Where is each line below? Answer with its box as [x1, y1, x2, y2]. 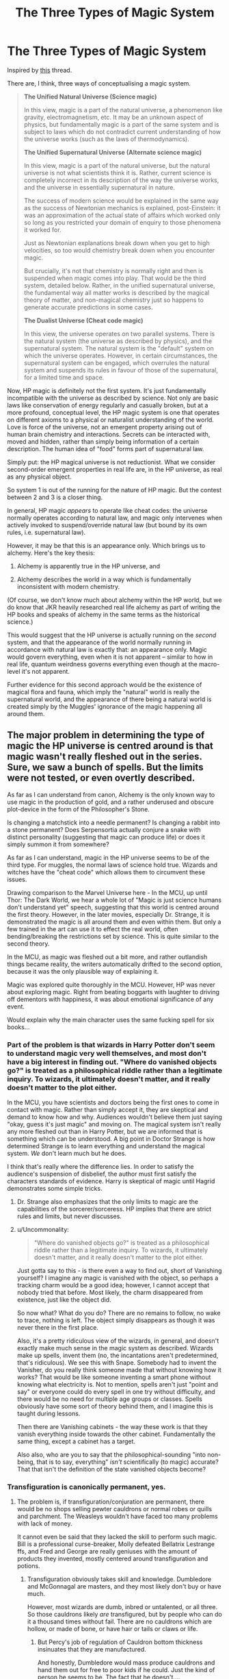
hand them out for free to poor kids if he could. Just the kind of [37, 1666, 215, 1674]
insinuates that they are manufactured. [37, 1645, 147, 1654]
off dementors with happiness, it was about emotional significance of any [7, 995, 214, 1003]
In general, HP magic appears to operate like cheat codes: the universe [7, 506, 208, 514]
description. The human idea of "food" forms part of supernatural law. [7, 444, 204, 453]
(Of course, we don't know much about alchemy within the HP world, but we [7, 596, 222, 604]
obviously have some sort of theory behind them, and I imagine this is [16, 1402, 213, 1411]
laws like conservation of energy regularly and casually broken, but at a [7, 401, 208, 409]
